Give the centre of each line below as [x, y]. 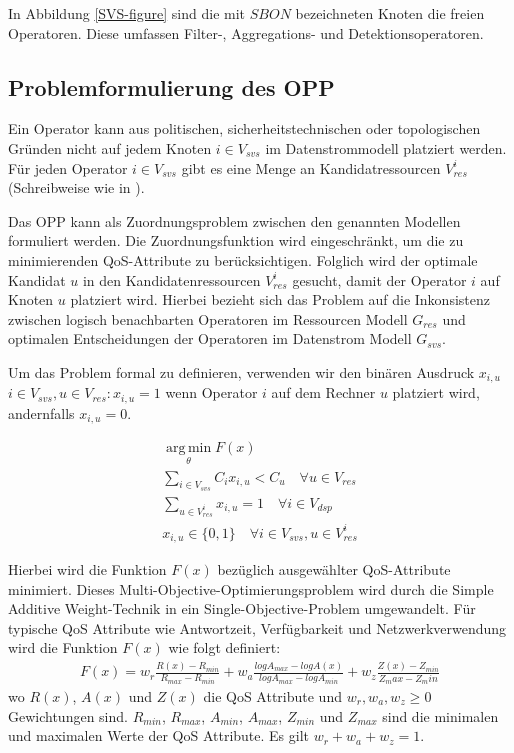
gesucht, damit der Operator [379, 279]
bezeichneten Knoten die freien [390, 13]
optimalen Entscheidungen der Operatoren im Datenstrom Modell [210, 338]
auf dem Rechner [323, 392]
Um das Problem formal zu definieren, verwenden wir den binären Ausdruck [241, 371]
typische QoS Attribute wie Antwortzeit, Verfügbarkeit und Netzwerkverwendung [257, 627]
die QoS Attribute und [272, 696]
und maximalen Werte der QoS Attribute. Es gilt [159, 735]
